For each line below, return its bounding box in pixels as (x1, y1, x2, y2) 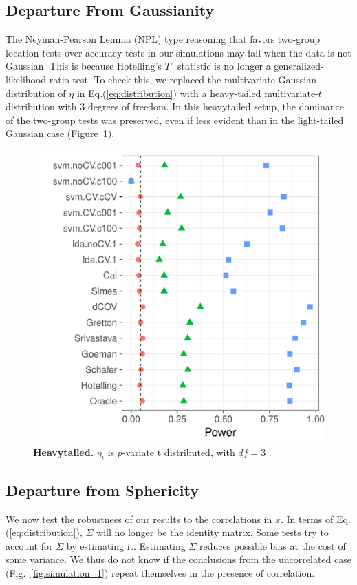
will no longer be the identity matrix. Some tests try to (96, 525, 329, 540)
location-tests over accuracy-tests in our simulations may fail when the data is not (6, 45, 351, 59)
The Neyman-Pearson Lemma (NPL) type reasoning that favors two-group (6, 32, 321, 46)
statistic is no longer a (177, 59, 271, 73)
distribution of (6, 85, 66, 100)
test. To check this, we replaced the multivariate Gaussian (72, 72, 317, 86)
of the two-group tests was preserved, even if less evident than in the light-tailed (6, 112, 344, 127)
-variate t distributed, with (122, 444, 235, 459)
